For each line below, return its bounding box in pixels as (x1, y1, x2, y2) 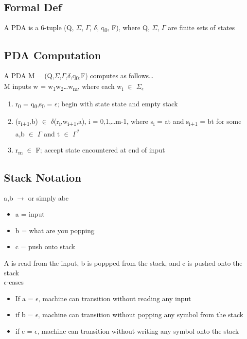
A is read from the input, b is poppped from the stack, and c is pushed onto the (4, 257, 243, 268)
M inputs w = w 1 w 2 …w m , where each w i (4, 81, 123, 92)
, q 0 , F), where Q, (97, 22, 150, 34)
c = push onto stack (15, 241, 75, 252)
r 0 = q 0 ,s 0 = (15, 98, 53, 110)
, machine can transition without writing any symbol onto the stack (37, 325, 239, 336)
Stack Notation (4, 169, 82, 185)
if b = (15, 309, 33, 320)
